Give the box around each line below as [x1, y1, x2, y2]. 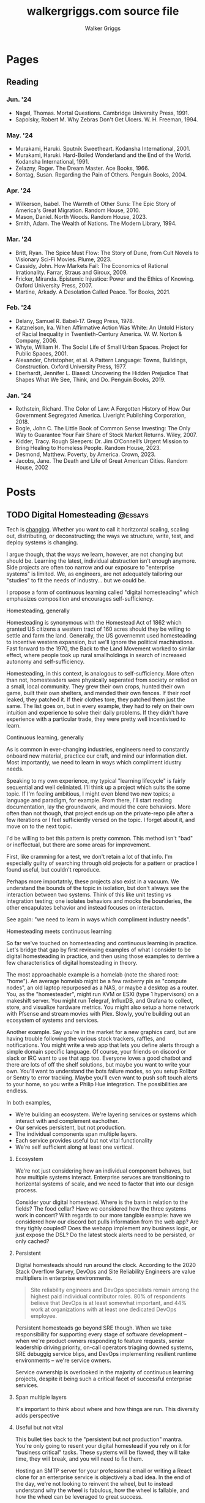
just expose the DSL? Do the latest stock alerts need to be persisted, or [15, 1231, 195, 1239]
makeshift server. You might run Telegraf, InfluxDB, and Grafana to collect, [6, 997, 194, 1005]
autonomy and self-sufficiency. [6, 658, 85, 666]
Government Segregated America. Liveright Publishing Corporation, [15, 412, 186, 419]
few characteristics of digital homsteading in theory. [6, 959, 138, 967]
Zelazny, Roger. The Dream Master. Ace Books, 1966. [15, 164, 150, 172]
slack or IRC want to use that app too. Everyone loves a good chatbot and [6, 1054, 192, 1062]
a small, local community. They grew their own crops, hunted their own [6, 683, 185, 690]
